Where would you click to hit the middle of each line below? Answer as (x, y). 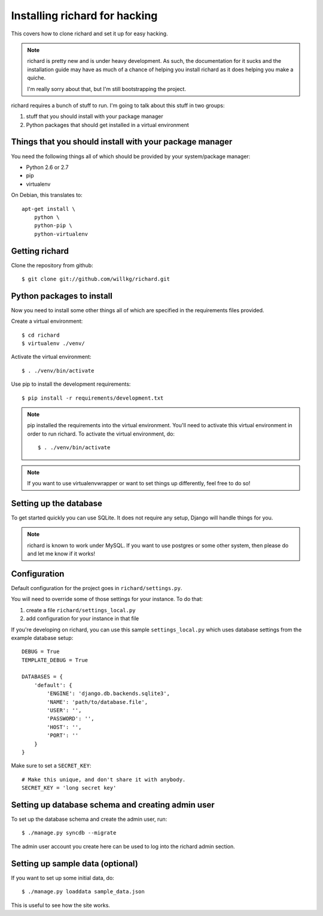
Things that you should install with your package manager (122, 142)
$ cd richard (41, 335)
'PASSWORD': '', (71, 719)
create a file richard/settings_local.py (81, 610)
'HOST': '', (64, 727)
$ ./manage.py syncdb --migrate (69, 833)
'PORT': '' (63, 736)
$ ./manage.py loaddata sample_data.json (83, 892)
